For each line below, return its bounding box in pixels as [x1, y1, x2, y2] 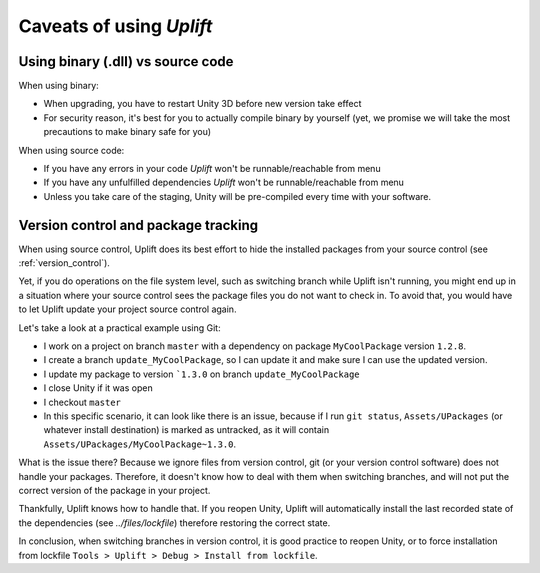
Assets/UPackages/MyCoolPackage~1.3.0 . [43, 438, 237, 450]
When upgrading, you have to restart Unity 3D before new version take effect [43, 98, 362, 110]
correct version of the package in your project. [18, 484, 211, 496]
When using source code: [18, 144, 125, 156]
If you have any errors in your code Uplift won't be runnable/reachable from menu [43, 163, 381, 175]
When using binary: [18, 80, 99, 92]
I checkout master [43, 396, 122, 408]
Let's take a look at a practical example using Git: [18, 321, 221, 334]
